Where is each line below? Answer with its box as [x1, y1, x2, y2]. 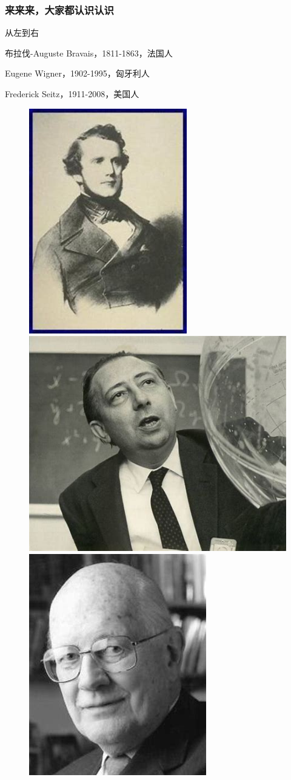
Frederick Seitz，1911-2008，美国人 [5, 87, 139, 100]
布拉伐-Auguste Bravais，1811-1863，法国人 [5, 46, 173, 59]
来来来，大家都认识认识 [5, 2, 114, 17]
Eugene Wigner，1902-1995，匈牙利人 [5, 67, 150, 80]
